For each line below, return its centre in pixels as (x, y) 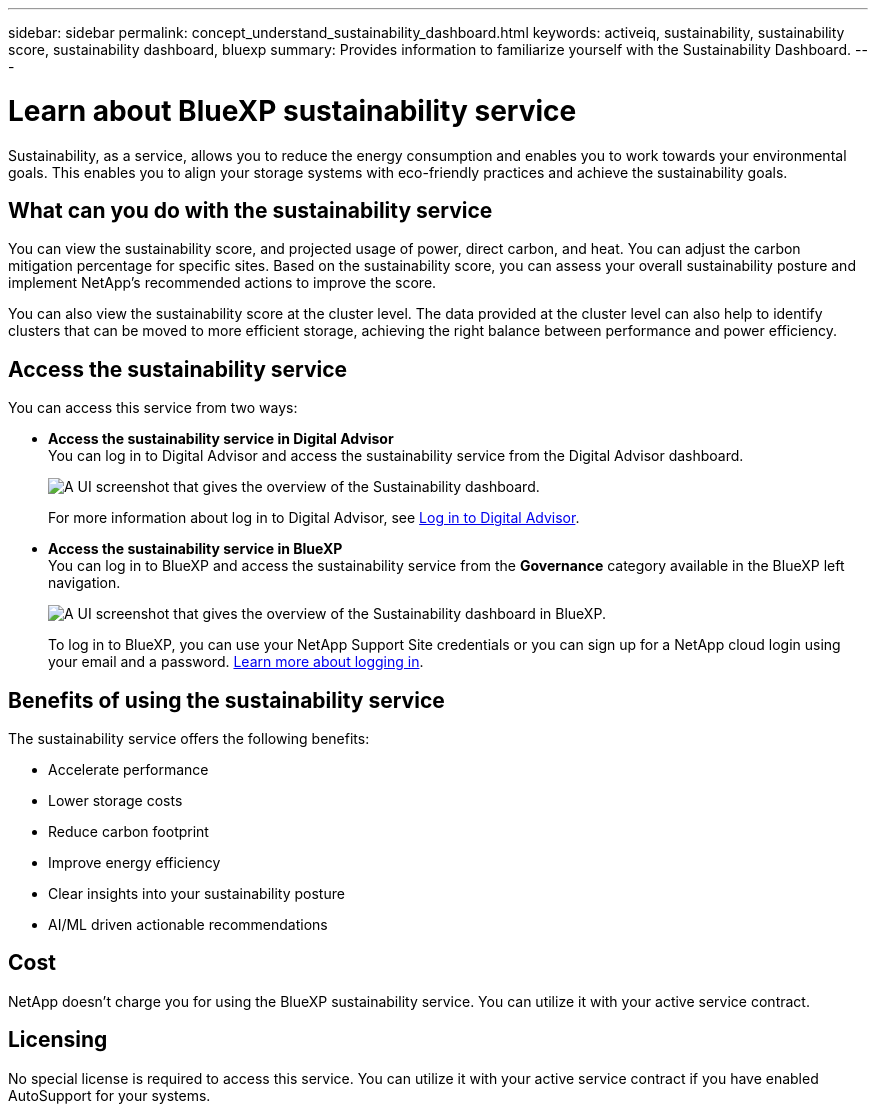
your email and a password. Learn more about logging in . (236, 662)
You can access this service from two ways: (153, 408)
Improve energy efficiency (134, 863)
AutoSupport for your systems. (109, 1095)
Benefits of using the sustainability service (226, 700)
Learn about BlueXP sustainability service (292, 110)
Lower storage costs (115, 801)
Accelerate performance (128, 770)
